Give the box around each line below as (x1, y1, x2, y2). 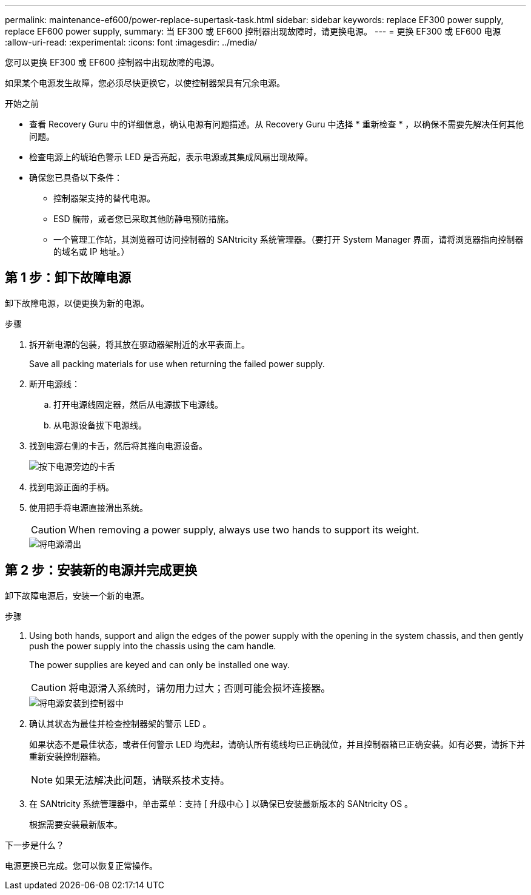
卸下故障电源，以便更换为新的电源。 (5, 297, 149, 308)
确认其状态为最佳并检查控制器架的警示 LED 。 (29, 718, 212, 729)
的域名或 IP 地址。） (53, 246, 130, 257)
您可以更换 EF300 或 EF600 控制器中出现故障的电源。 (5, 57, 219, 67)
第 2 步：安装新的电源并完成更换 (5, 562, 198, 578)
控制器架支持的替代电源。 (53, 193, 155, 203)
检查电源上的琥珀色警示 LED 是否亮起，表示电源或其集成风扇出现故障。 (29, 152, 313, 162)
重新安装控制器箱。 (29, 751, 105, 762)
